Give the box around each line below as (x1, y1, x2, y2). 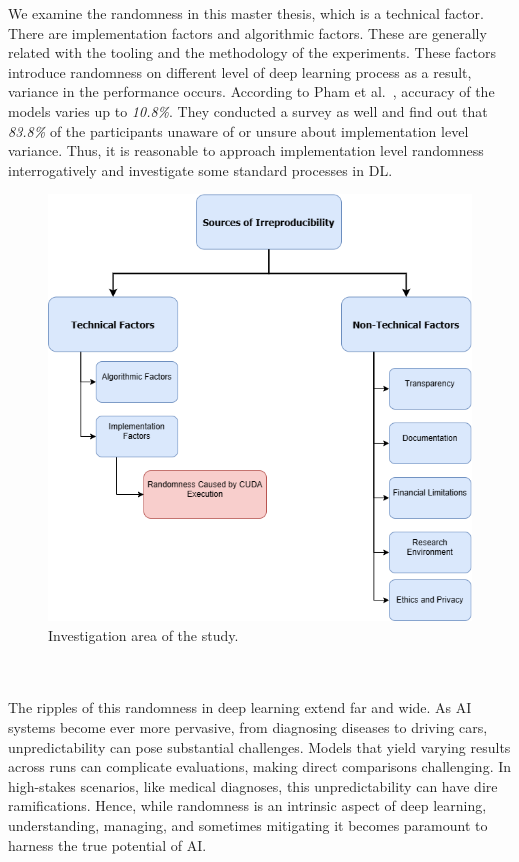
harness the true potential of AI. (8, 834, 207, 855)
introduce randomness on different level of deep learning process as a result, (8, 61, 472, 82)
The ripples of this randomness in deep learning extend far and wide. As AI (8, 697, 472, 718)
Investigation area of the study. (48, 624, 239, 645)
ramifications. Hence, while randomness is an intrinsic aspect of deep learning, (8, 795, 487, 816)
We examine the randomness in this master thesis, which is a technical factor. (8, 3, 484, 23)
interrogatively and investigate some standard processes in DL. (8, 159, 393, 180)
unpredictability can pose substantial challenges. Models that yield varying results (8, 736, 511, 757)
